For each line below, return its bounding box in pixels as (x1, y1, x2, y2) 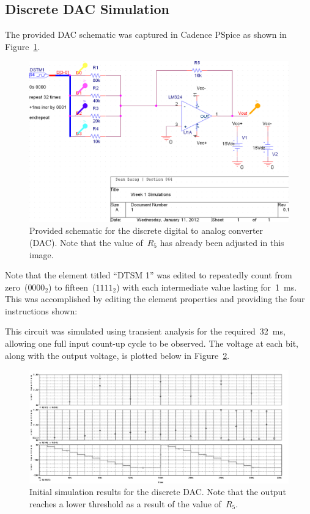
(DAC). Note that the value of (29, 236, 143, 248)
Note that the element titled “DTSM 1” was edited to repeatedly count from (5, 269, 292, 281)
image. (29, 248, 54, 261)
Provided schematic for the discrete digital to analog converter (29, 224, 264, 237)
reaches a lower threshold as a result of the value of (29, 497, 221, 510)
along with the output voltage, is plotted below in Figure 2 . (5, 349, 230, 361)
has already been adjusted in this (160, 236, 284, 248)
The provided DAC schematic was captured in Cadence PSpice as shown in (5, 28, 287, 41)
